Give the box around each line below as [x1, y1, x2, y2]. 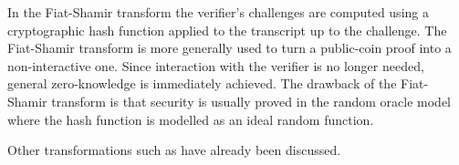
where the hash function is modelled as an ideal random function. [7, 109, 374, 129]
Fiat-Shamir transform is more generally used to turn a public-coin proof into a [7, 38, 452, 57]
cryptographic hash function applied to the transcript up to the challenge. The [7, 20, 447, 39]
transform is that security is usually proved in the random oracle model [51, 91, 452, 110]
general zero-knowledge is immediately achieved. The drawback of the [7, 74, 397, 93]
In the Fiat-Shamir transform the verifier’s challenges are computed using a [7, 3, 429, 21]
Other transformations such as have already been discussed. [7, 140, 341, 160]
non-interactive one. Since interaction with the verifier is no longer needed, [7, 56, 424, 75]
